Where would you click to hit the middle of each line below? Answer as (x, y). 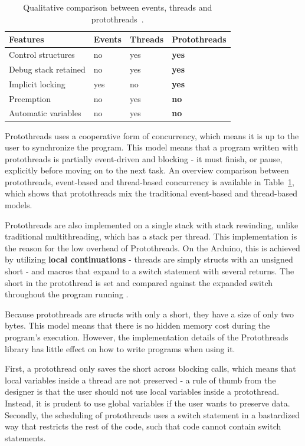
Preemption (30, 98)
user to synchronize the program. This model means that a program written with (152, 147)
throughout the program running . (67, 294)
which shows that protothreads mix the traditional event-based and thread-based (151, 193)
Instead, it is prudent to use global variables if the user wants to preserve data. (147, 403)
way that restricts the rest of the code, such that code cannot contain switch (143, 426)
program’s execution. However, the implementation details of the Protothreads (147, 337)
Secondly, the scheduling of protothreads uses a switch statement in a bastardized (152, 414)
